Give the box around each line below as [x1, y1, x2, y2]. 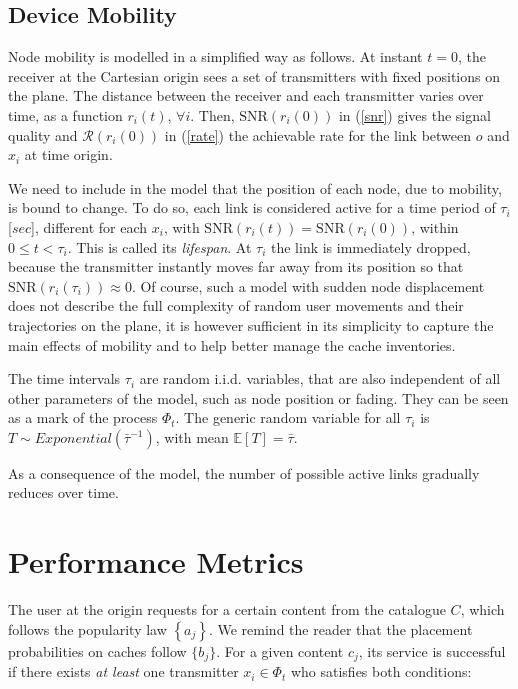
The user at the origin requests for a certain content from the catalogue [8, 599, 446, 620]
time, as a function [8, 104, 123, 125]
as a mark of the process [8, 407, 158, 428]
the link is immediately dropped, [270, 236, 471, 257]
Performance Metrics [8, 541, 304, 582]
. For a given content [216, 640, 344, 661]
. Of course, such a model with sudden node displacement [131, 275, 485, 296]
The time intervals [8, 368, 121, 389]
